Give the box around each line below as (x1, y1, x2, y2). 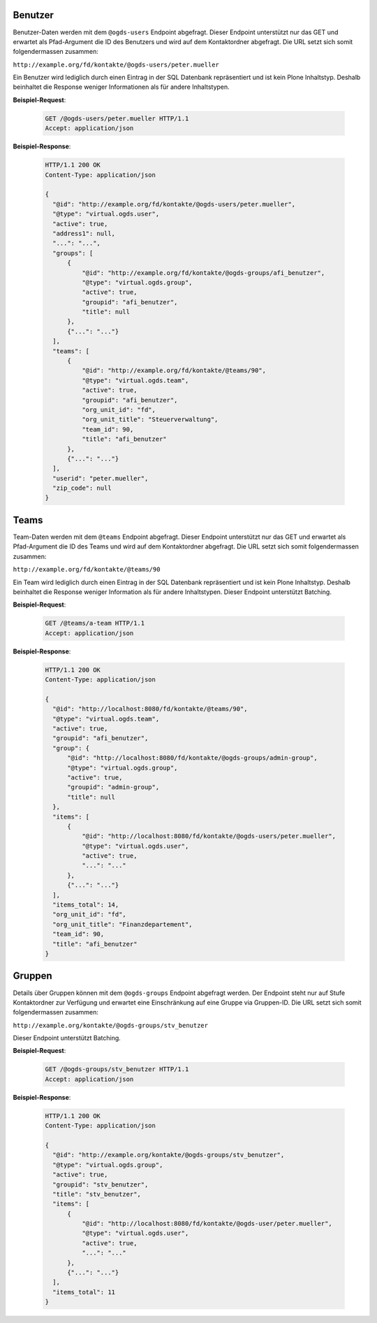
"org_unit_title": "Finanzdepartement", (52, 920, 193, 928)
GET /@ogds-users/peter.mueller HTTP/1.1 (45, 114, 189, 122)
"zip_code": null (52, 484, 112, 493)
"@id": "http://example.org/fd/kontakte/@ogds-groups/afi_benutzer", (81, 269, 325, 276)
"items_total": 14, (52, 901, 119, 909)
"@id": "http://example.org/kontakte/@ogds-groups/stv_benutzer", (52, 1151, 285, 1159)
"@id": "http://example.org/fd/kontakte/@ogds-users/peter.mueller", (52, 200, 296, 208)
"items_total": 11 (52, 1288, 115, 1296)
